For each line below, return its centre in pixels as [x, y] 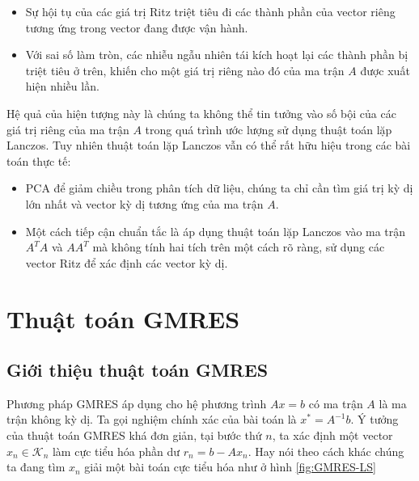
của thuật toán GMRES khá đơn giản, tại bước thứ [134, 435]
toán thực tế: [39, 160]
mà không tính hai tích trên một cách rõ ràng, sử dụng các [239, 247]
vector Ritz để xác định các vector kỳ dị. [127, 262]
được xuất [385, 70]
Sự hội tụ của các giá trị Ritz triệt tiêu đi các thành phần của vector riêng [210, 11]
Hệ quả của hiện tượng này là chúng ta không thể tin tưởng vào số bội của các [201, 113]
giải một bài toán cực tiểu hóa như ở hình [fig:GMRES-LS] [230, 467]
